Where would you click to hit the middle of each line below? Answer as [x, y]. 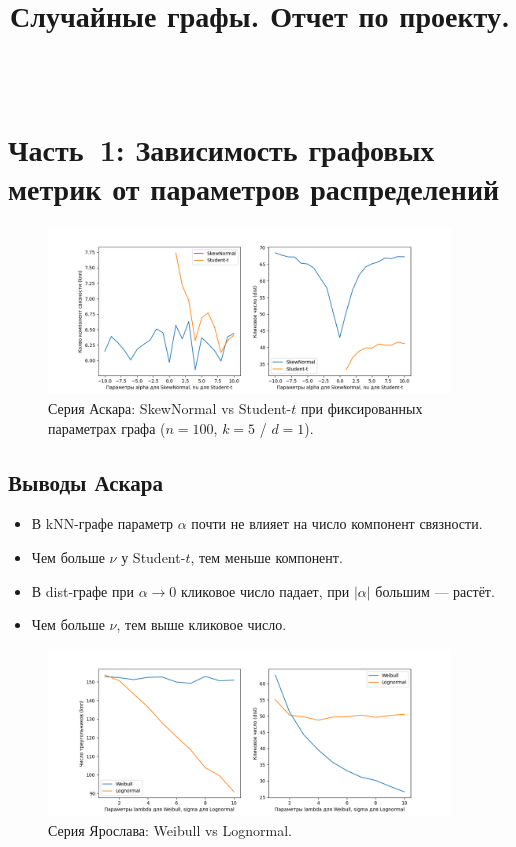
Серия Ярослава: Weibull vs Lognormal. [170, 829]
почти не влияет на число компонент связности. [337, 523]
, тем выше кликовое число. [201, 624]
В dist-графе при [82, 590]
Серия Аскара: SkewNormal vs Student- [170, 408]
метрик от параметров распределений [254, 187]
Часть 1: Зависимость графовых [221, 148]
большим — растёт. [435, 590]
